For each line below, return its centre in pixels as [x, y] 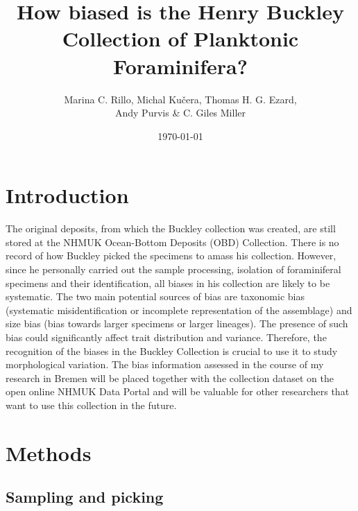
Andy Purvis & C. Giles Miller [180, 113]
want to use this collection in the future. [91, 405]
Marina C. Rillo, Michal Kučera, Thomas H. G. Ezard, [180, 99]
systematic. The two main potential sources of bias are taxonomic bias [155, 296]
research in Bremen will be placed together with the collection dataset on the [170, 378]
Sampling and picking [85, 497]
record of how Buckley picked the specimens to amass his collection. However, [171, 255]
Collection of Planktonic [180, 38]
